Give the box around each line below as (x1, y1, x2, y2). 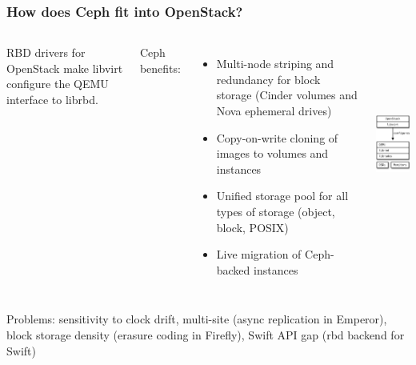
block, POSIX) (216, 219, 289, 235)
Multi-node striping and (216, 55, 334, 72)
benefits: (139, 59, 181, 76)
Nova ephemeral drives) (216, 102, 332, 118)
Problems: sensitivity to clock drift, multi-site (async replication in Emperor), (6, 311, 387, 327)
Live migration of (216, 246, 302, 263)
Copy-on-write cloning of (216, 129, 338, 146)
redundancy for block (216, 70, 321, 87)
